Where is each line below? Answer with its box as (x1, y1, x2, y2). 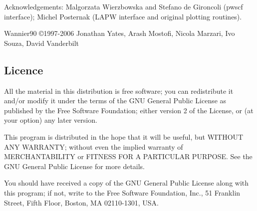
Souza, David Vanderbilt (4, 37, 79, 48)
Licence (4, 62, 43, 77)
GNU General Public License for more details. (4, 161, 145, 171)
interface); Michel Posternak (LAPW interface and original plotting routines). (4, 11, 242, 21)
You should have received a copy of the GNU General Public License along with (4, 178, 249, 188)
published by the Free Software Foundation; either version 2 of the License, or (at (4, 105, 254, 115)
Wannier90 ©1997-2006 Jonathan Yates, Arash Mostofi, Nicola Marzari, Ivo (4, 28, 235, 38)
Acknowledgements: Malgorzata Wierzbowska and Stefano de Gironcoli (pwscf (4, 1, 243, 11)
